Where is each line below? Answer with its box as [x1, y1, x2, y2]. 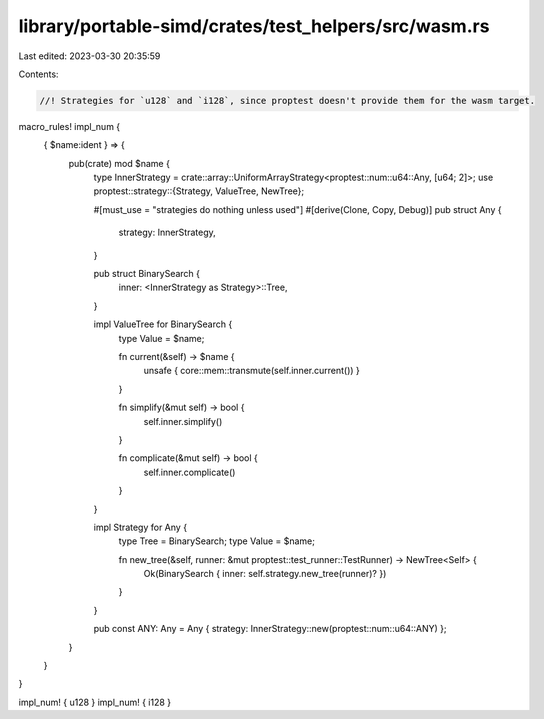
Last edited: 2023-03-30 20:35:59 [18, 50, 161, 62]
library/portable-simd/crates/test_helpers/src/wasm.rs [18, 15, 490, 37]
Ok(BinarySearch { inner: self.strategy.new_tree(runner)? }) [143, 568, 387, 580]
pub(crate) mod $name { [68, 157, 170, 169]
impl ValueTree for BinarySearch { [93, 318, 233, 330]
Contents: [18, 68, 59, 80]
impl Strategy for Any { [93, 521, 188, 533]
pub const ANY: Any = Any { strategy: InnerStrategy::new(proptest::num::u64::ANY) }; [93, 623, 447, 635]
